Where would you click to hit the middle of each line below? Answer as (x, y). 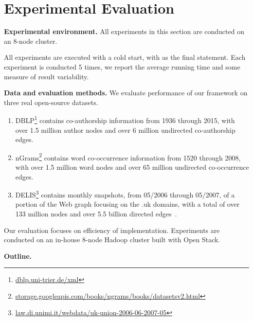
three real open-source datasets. (51, 102)
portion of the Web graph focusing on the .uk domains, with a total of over (127, 204)
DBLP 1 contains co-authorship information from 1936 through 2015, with (125, 119)
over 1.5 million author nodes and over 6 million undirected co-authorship (125, 130)
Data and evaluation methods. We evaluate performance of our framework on (126, 93)
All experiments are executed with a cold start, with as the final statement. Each (125, 57)
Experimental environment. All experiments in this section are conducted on (124, 31)
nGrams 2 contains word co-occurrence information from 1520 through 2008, (128, 157)
